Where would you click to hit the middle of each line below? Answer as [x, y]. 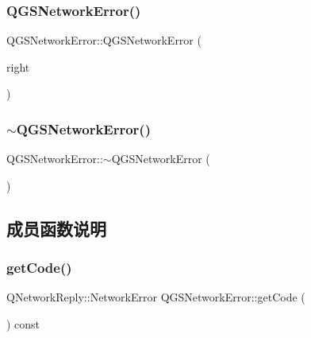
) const [23, 324]
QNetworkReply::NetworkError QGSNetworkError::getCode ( [156, 297]
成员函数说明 [56, 228]
